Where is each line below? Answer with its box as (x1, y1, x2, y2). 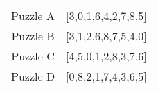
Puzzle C (11, 48, 55, 64)
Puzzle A (11, 8, 55, 24)
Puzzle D (11, 68, 55, 84)
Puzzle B (11, 28, 55, 44)
